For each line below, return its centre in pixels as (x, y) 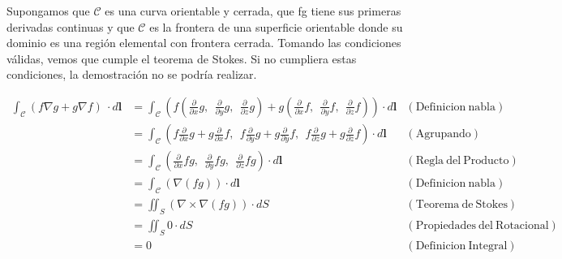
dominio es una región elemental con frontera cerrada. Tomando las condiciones (204, 43)
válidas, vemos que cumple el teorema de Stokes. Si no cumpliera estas (182, 58)
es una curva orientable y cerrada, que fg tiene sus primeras (253, 11)
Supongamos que (48, 11)
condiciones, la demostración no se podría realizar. (132, 74)
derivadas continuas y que (71, 26)
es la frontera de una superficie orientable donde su (276, 26)
